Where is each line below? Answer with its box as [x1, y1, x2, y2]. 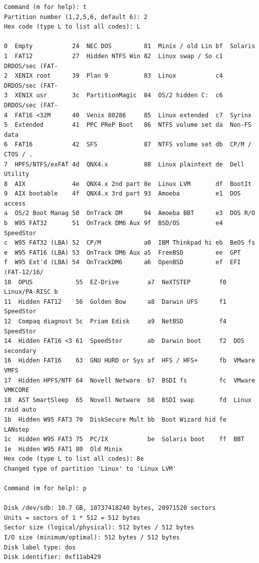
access [4, 200, 26, 207]
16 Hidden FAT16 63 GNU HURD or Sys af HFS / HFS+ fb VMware [4, 357, 255, 364]
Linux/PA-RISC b [4, 288, 58, 296]
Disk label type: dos [4, 543, 76, 551]
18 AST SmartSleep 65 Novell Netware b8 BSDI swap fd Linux [4, 396, 251, 404]
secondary [4, 347, 37, 354]
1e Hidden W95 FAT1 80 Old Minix [4, 445, 123, 453]
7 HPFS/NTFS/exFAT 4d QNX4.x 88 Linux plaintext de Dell [4, 160, 244, 168]
